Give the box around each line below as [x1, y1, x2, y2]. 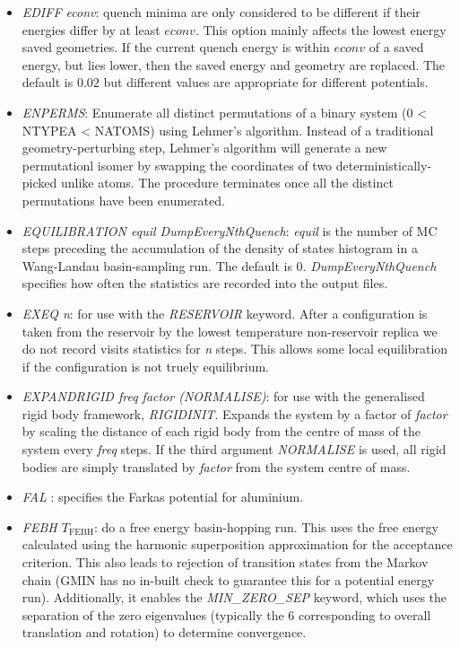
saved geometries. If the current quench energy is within [22, 38, 330, 57]
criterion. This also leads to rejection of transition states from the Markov [22, 553, 429, 572]
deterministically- [335, 155, 432, 174]
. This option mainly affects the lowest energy [195, 20, 447, 39]
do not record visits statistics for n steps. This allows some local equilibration [22, 339, 448, 358]
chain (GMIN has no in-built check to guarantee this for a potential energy [22, 570, 435, 589]
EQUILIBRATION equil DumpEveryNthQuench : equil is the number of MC [22, 221, 438, 240]
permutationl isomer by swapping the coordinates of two [22, 155, 333, 174]
